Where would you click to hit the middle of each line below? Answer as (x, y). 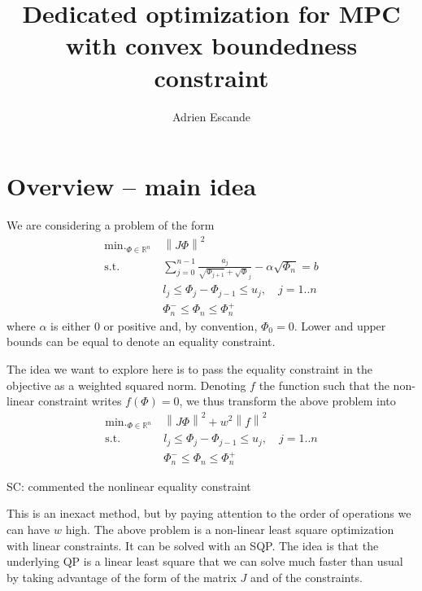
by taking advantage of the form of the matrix (122, 577)
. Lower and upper (340, 325)
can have (28, 529)
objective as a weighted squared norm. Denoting (126, 385)
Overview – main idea (132, 186)
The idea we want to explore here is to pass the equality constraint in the (189, 369)
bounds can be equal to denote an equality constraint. (141, 341)
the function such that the (324, 385)
